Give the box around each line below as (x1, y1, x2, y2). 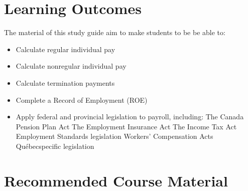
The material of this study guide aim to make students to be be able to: (4, 27, 225, 38)
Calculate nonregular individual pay (16, 61, 127, 71)
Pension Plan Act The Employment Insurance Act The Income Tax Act (16, 121, 237, 131)
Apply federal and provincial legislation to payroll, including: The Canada (16, 111, 244, 122)
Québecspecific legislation (16, 140, 94, 151)
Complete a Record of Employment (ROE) (16, 94, 148, 105)
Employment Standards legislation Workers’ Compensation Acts (16, 131, 213, 141)
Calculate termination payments (16, 77, 115, 88)
